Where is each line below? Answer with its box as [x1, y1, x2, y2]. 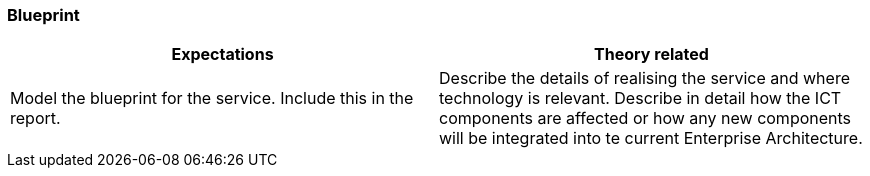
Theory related [594, 44, 709, 65]
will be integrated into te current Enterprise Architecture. [439, 128, 863, 149]
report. [10, 108, 61, 129]
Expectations [171, 44, 274, 65]
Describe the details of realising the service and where [439, 68, 850, 89]
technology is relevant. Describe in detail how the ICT [439, 88, 842, 109]
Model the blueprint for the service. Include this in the [10, 88, 414, 109]
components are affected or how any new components [439, 108, 852, 129]
